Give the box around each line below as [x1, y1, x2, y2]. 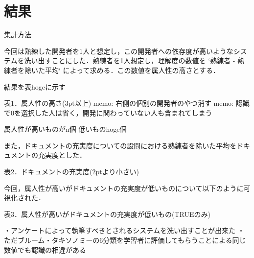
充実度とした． [38, 150, 86, 160]
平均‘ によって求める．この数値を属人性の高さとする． [45, 65, 220, 75]
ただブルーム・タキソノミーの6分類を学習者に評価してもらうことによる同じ [4, 235, 246, 245]
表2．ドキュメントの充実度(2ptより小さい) [4, 166, 139, 177]
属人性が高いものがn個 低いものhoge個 [4, 124, 127, 134]
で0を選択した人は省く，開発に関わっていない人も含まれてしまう [4, 107, 212, 117]
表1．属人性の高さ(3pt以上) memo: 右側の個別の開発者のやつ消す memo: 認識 [4, 98, 250, 108]
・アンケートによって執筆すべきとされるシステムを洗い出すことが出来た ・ [4, 225, 245, 235]
